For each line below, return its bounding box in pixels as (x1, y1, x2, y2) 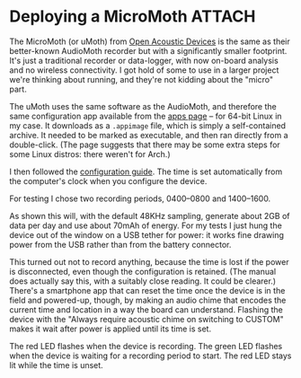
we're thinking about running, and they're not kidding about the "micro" (9, 74, 274, 84)
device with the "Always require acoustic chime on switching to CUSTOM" (9, 313, 285, 324)
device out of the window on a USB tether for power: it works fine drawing (9, 229, 285, 240)
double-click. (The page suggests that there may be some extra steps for (9, 139, 280, 150)
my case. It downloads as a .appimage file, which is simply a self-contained (9, 119, 286, 131)
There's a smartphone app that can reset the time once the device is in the (9, 285, 286, 295)
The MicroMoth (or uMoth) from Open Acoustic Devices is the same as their (9, 36, 290, 47)
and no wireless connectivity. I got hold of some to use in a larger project (9, 65, 279, 75)
